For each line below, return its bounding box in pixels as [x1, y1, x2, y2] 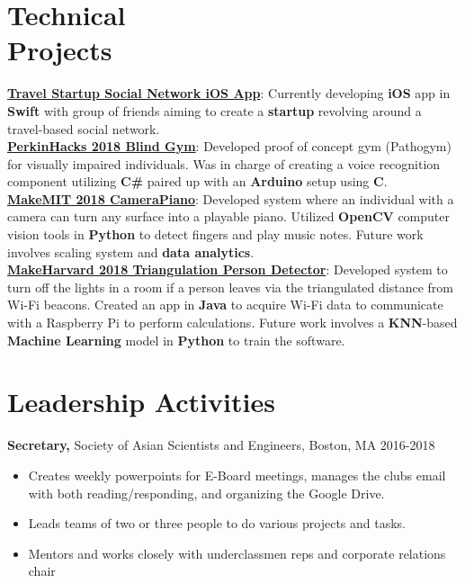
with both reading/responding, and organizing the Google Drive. [28, 483, 385, 502]
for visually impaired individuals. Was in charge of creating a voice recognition [7, 154, 441, 173]
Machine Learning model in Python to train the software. [7, 330, 345, 349]
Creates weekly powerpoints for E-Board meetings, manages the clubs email [28, 465, 446, 484]
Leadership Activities [7, 383, 275, 420]
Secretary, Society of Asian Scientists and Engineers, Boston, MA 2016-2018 [7, 435, 435, 454]
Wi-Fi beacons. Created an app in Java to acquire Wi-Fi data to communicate [7, 295, 443, 314]
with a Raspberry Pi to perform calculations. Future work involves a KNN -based [7, 313, 458, 332]
